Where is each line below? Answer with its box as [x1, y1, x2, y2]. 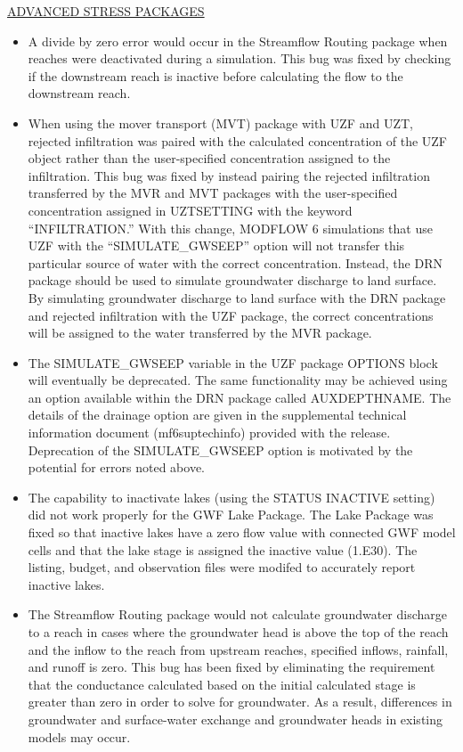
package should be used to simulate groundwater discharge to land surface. [28, 271, 437, 290]
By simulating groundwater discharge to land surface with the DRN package [28, 288, 446, 307]
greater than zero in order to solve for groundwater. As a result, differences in [28, 692, 452, 711]
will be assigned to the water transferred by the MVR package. [28, 323, 372, 342]
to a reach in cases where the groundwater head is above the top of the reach [28, 623, 449, 641]
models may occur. [28, 727, 131, 746]
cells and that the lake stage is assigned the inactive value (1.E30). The [28, 540, 418, 559]
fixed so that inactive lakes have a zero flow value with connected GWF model [28, 523, 456, 542]
